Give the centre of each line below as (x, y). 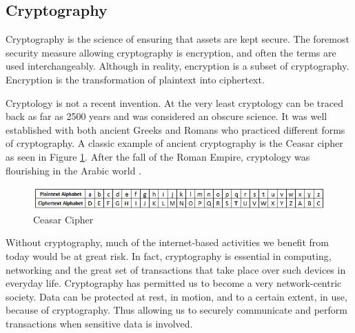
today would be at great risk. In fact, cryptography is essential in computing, (169, 256)
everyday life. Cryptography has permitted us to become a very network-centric (174, 283)
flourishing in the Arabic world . (74, 170)
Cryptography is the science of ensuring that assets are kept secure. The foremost (177, 39)
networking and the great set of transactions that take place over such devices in (176, 269)
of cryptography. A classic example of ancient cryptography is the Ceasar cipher (174, 143)
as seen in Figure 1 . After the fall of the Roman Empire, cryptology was (158, 156)
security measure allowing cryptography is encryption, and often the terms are (171, 52)
